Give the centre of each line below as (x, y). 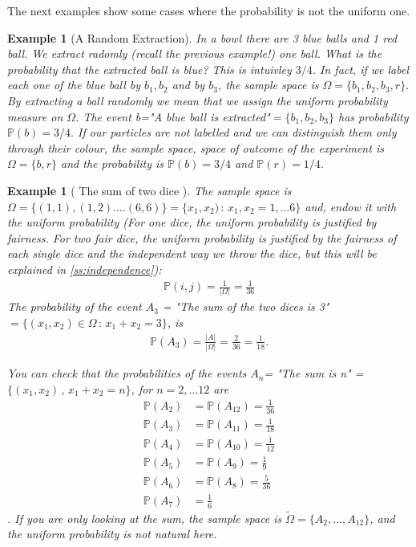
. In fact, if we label (361, 69)
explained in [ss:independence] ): (85, 269)
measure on (35, 116)
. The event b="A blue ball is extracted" (173, 116)
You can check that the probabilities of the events (127, 373)
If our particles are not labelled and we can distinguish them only (237, 132)
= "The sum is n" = (314, 373)
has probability (374, 116)
